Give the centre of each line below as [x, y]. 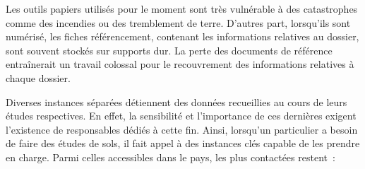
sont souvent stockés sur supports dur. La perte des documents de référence [169, 50]
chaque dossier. [38, 77]
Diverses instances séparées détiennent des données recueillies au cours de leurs [176, 101]
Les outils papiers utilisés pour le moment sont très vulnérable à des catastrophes [182, 8]
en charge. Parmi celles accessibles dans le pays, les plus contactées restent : [170, 157]
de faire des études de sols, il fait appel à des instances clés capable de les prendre [183, 143]
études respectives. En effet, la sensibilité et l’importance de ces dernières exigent [181, 116]
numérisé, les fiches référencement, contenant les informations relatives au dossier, [182, 36]
